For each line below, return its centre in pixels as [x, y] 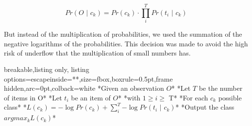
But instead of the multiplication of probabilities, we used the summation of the [123, 34]
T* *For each [188, 97]
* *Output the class [205, 107]
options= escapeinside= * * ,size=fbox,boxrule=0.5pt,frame [88, 78]
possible [230, 97]
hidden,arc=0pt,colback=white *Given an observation [84, 88]
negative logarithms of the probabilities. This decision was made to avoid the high [126, 43]
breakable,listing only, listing [47, 69]
